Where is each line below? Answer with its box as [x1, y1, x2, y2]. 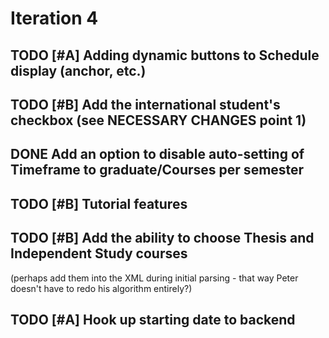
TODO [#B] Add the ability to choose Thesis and [10, 230, 315, 247]
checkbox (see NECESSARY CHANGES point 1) [10, 112, 307, 129]
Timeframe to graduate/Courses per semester [10, 162, 305, 179]
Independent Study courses [10, 245, 188, 262]
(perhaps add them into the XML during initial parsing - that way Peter [10, 272, 299, 284]
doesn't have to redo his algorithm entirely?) [10, 282, 193, 294]
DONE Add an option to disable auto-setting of [10, 146, 305, 163]
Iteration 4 [10, 7, 99, 30]
